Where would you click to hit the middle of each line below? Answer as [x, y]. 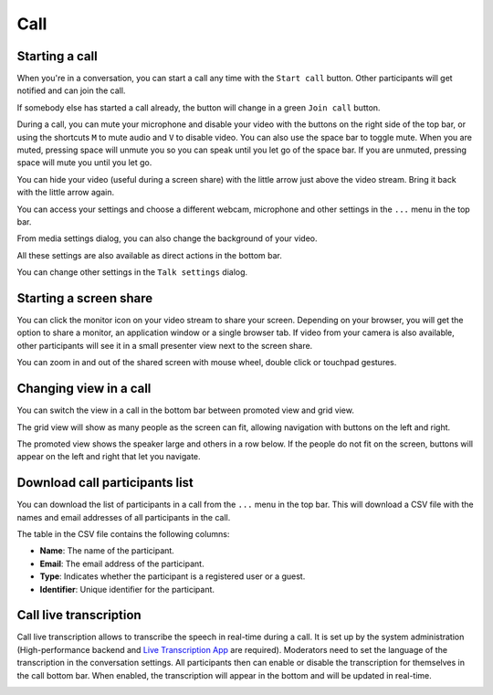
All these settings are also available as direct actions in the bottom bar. [150, 255]
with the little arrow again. [65, 193]
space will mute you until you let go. [84, 163]
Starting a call [57, 56]
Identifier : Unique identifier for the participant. [127, 589]
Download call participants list [105, 483]
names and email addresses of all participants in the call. [124, 517]
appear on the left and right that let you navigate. [109, 457]
